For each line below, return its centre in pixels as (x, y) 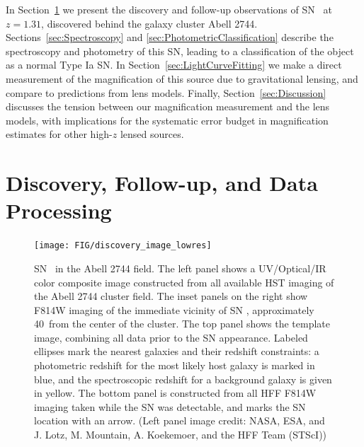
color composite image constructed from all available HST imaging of (184, 282)
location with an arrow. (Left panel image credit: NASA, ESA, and (180, 420)
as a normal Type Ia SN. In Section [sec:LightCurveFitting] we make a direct (174, 65)
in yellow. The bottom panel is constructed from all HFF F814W (175, 393)
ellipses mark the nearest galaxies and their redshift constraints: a (177, 351)
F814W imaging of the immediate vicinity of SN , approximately (174, 309)
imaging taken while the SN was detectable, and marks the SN (170, 406)
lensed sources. (152, 134)
